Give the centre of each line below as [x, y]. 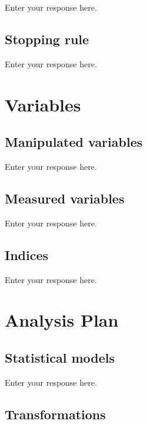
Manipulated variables [74, 142]
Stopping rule [47, 39]
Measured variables [65, 198]
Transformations [55, 414]
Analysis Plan [62, 320]
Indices [27, 254]
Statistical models [60, 357]
